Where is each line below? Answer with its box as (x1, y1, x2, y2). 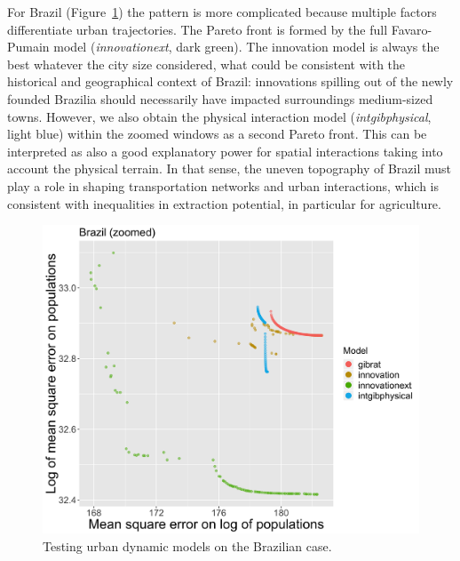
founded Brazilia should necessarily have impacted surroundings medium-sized (7, 89, 433, 108)
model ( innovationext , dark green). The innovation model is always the (53, 37, 440, 56)
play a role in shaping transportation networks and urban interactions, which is (7, 176, 440, 195)
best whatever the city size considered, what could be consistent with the (7, 54, 406, 73)
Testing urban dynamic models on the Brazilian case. (43, 536, 332, 555)
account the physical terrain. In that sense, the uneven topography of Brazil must (7, 159, 451, 178)
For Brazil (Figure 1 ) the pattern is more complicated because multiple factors (7, 3, 437, 20)
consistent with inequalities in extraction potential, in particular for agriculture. (7, 194, 441, 212)
